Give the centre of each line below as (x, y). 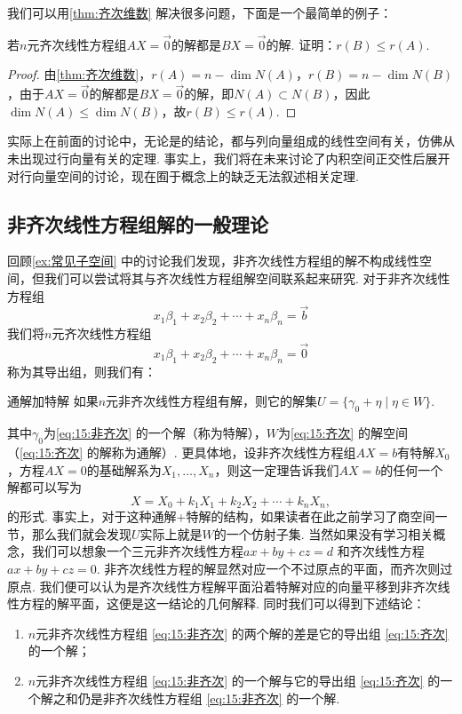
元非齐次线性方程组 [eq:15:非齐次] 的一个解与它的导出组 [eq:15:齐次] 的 (238, 680)
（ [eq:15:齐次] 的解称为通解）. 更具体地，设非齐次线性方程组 (182, 452)
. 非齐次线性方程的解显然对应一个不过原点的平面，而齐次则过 (275, 568)
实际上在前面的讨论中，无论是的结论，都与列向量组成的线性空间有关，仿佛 (225, 141)
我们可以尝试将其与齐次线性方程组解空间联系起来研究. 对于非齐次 (235, 278)
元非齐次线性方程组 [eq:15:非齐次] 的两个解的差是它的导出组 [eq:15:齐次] (242, 633)
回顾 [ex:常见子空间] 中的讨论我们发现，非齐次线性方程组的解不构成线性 (213, 261)
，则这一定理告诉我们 (277, 469)
